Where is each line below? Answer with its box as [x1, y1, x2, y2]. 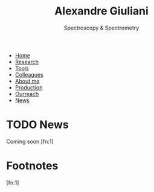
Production [14, 83, 43, 91]
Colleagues [14, 71, 43, 78]
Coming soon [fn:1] [6, 138, 54, 145]
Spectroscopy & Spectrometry [63, 24, 140, 31]
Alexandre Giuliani [54, 4, 149, 18]
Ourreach [14, 90, 39, 97]
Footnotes [6, 159, 59, 173]
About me [14, 77, 40, 85]
